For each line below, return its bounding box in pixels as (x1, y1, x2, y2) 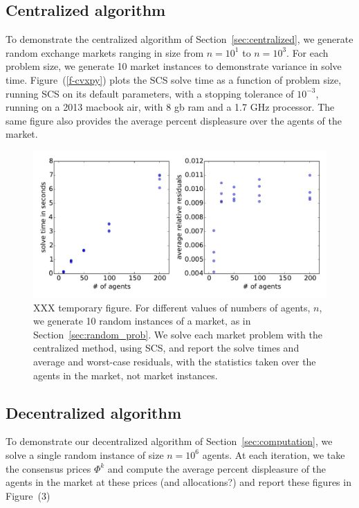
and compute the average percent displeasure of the (107, 461, 326, 475)
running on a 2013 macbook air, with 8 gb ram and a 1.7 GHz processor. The (6, 100, 335, 114)
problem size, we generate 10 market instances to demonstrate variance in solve (6, 59, 342, 73)
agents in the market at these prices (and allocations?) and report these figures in (6, 475, 351, 489)
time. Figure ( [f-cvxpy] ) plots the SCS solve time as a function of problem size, (6, 72, 342, 87)
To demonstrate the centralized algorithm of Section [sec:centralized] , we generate (6, 32, 353, 46)
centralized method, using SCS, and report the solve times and (33, 341, 300, 355)
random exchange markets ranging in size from (6, 45, 204, 60)
